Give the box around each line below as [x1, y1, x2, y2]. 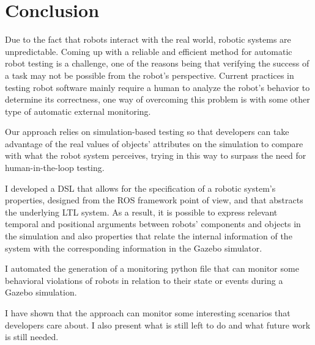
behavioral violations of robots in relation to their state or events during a [5, 274, 283, 286]
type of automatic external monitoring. [5, 104, 151, 117]
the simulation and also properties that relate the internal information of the [5, 230, 292, 242]
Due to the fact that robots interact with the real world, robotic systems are [5, 33, 291, 46]
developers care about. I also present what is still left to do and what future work [5, 318, 311, 331]
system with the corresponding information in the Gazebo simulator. [5, 241, 262, 254]
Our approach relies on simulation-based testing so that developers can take [5, 125, 289, 138]
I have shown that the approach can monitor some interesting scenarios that [5, 307, 291, 319]
